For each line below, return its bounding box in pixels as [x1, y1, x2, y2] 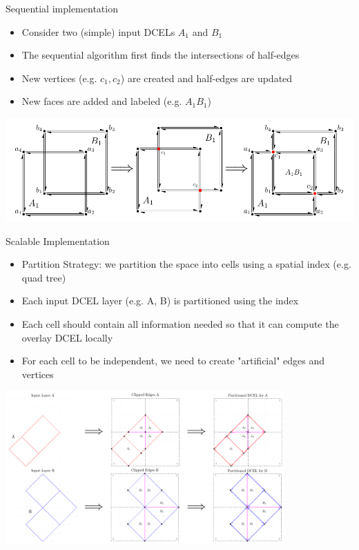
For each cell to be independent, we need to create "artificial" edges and [21, 353, 325, 368]
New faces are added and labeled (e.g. [21, 94, 182, 108]
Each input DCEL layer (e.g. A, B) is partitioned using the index [21, 293, 299, 308]
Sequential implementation [6, 1, 118, 15]
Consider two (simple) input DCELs [21, 24, 175, 39]
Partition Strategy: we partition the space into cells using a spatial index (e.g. [21, 257, 351, 271]
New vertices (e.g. [21, 70, 97, 85]
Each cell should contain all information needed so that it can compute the [21, 316, 339, 331]
